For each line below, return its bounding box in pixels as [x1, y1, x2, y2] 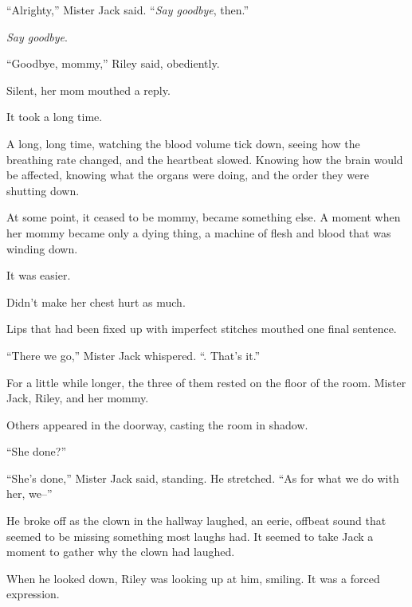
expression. [6, 585, 60, 602]
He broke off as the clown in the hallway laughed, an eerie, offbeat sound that [6, 512, 386, 529]
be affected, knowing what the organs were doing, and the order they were [6, 166, 369, 183]
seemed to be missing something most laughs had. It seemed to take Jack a [6, 527, 374, 544]
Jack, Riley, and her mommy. [6, 390, 149, 406]
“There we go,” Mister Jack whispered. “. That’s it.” [6, 347, 261, 363]
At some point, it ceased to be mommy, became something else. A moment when [6, 209, 401, 225]
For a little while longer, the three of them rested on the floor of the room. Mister [6, 374, 406, 390]
